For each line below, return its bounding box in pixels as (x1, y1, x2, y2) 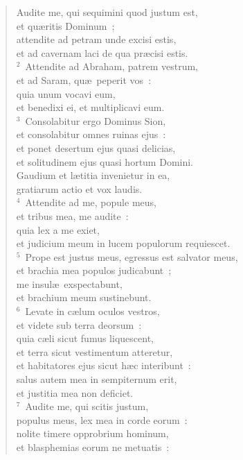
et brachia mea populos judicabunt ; (16, 263, 172, 278)
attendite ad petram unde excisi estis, (16, 32, 177, 46)
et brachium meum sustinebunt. (16, 290, 152, 305)
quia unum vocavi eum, (16, 86, 116, 101)
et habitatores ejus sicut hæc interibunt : (16, 358, 191, 373)
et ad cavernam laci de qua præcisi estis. (16, 45, 188, 60)
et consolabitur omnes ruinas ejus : (16, 127, 166, 142)
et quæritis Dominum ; (16, 18, 115, 33)
